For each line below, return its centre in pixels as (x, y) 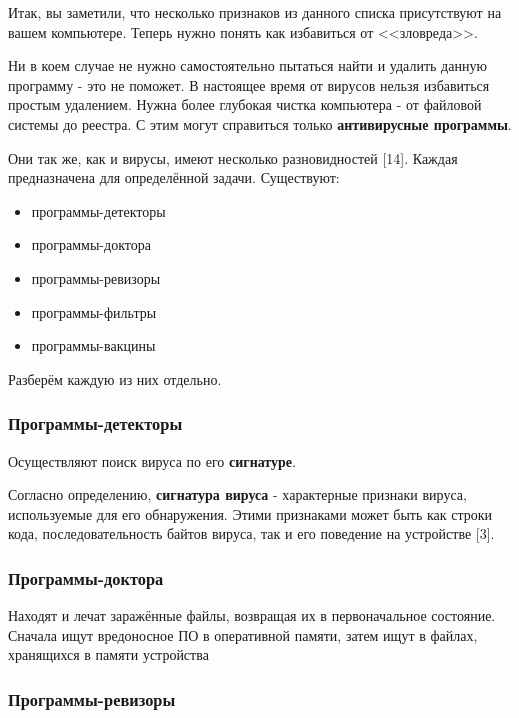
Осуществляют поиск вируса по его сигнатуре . (152, 460)
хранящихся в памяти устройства (108, 654)
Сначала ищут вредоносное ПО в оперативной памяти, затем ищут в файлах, (243, 634)
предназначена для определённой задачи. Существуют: (174, 177)
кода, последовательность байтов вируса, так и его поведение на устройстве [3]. (251, 533)
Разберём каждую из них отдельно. (115, 378)
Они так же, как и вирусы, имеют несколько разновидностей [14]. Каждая (233, 157)
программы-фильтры (94, 311)
